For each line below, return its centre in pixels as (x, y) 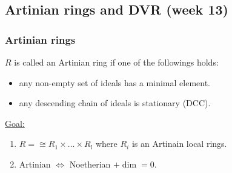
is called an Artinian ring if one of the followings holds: (116, 62)
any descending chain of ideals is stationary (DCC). (115, 103)
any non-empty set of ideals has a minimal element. (114, 82)
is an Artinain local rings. (179, 144)
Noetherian (90, 164)
